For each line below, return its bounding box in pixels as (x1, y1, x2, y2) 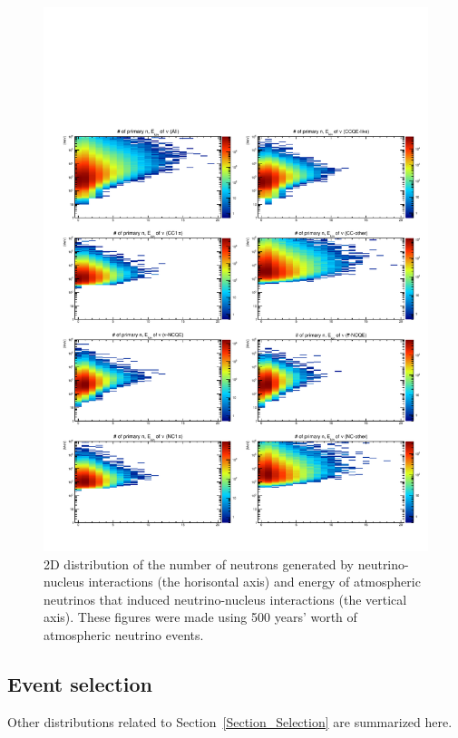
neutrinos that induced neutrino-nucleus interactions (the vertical (44, 589, 407, 608)
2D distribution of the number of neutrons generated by (44, 554, 354, 573)
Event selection (7, 669, 152, 697)
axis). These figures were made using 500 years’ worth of (44, 607, 357, 626)
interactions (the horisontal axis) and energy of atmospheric (88, 572, 421, 591)
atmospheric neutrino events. (44, 625, 204, 644)
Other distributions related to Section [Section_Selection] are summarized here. (7, 712, 453, 731)
